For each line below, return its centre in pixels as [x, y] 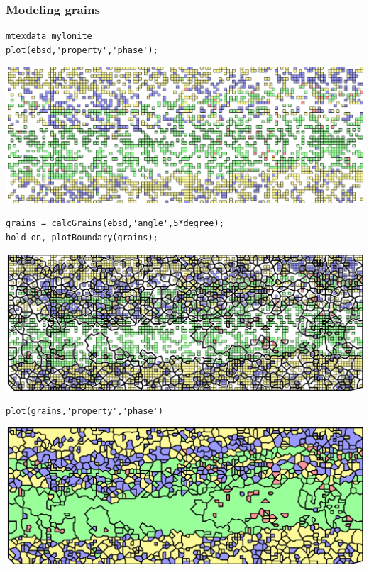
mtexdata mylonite [49, 37]
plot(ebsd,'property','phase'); [82, 50]
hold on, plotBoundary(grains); [82, 238]
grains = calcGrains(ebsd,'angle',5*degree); [115, 224]
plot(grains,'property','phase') [84, 411]
